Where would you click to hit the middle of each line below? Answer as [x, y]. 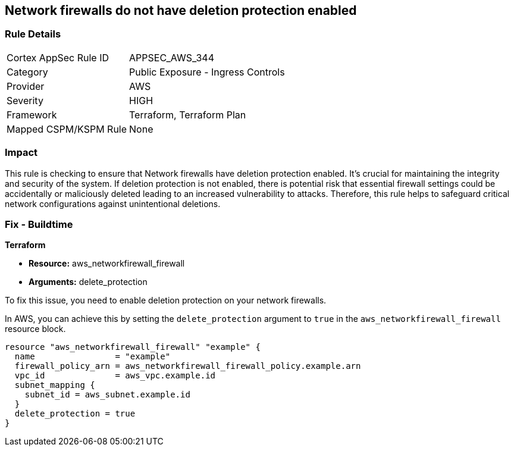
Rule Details [33, 34]
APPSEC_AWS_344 [172, 57]
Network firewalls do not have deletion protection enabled [181, 10]
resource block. [35, 329]
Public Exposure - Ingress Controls [207, 72]
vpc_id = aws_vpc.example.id [115, 376]
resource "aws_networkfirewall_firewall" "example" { [133, 347]
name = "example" [93, 357]
